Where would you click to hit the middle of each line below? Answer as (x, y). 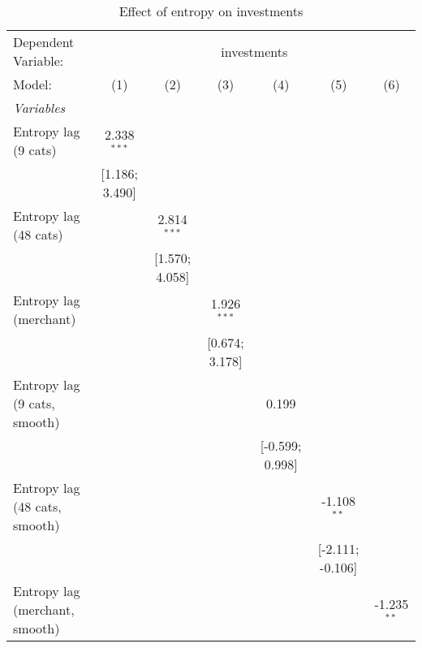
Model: (33, 84)
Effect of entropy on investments (211, 11)
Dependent (44, 42)
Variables (39, 108)
